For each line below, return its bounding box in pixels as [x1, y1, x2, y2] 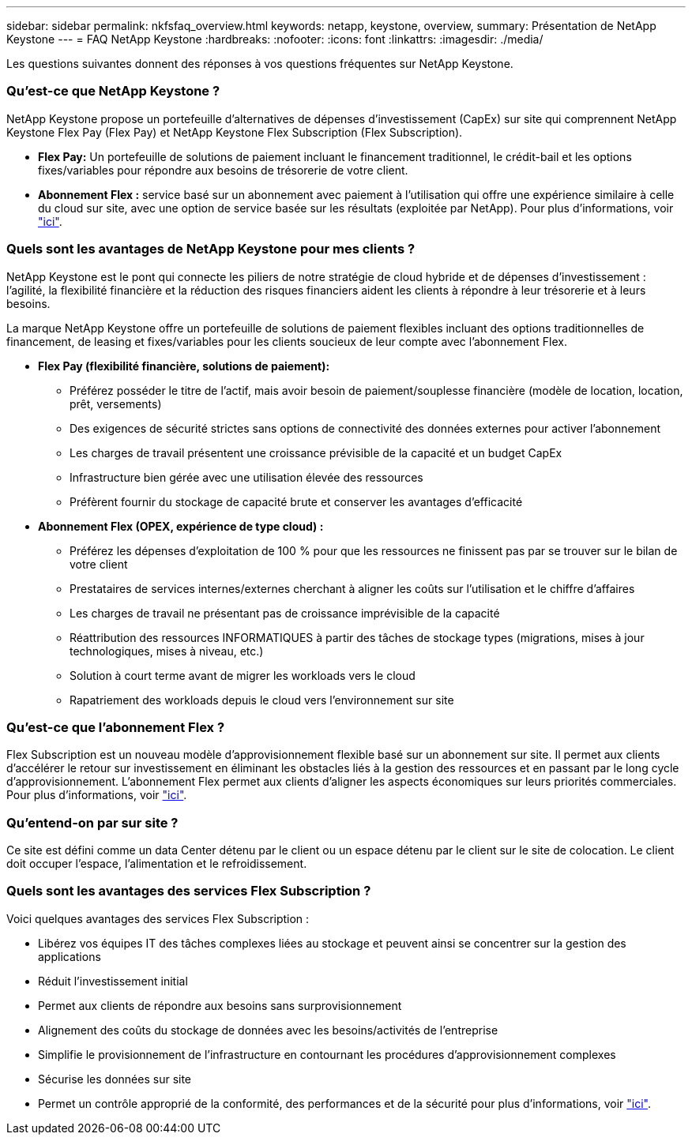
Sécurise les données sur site [38, 1072, 192, 1086]
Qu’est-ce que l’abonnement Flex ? [6, 719, 225, 735]
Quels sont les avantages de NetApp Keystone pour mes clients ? [6, 241, 416, 257]
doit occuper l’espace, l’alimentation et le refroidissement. [6, 857, 307, 870]
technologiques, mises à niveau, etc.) [70, 644, 264, 658]
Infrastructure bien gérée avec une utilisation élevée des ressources [70, 470, 423, 484]
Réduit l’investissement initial [38, 974, 188, 988]
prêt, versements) [70, 396, 162, 411]
